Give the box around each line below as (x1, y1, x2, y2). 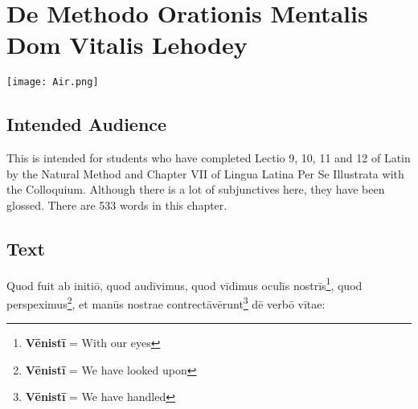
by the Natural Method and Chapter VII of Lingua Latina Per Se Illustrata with (6, 165, 404, 182)
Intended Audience (6, 112, 167, 137)
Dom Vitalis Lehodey (6, 28, 248, 61)
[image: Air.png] (6, 76, 99, 88)
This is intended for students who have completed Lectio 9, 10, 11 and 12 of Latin (6, 149, 411, 166)
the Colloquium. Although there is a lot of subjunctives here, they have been (6, 181, 385, 198)
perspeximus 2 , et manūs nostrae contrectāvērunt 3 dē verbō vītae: (6, 293, 326, 312)
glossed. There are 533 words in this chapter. (6, 196, 227, 213)
